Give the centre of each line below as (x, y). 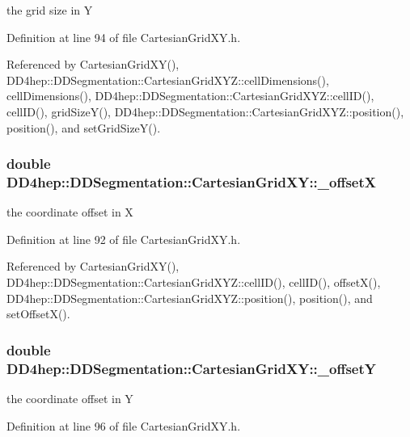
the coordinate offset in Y (70, 398)
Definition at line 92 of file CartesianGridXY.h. (124, 239)
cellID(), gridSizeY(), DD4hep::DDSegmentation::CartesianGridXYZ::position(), (205, 111)
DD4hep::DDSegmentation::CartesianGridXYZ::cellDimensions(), (168, 80)
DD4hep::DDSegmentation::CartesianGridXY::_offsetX (192, 182)
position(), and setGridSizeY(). (84, 127)
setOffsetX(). (38, 314)
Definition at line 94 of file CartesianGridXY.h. (124, 37)
